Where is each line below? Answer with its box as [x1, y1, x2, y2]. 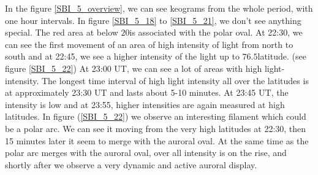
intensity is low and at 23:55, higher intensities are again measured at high [5, 98, 285, 111]
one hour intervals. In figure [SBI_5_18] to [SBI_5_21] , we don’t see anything [5, 14, 301, 26]
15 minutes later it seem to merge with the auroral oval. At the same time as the [5, 134, 309, 147]
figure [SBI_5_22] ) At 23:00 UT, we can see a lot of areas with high [5, 61, 262, 74]
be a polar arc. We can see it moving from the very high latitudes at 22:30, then [5, 122, 306, 134]
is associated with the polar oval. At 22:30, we [129, 26, 303, 39]
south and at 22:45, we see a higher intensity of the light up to [5, 50, 240, 63]
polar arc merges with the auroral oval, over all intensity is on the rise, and [5, 146, 287, 159]
